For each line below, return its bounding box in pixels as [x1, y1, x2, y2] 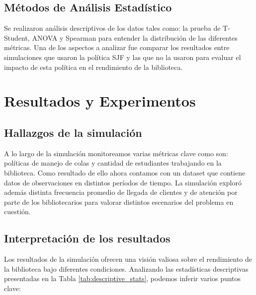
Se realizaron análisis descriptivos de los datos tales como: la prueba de [4, 23, 221, 33]
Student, [4, 32, 30, 43]
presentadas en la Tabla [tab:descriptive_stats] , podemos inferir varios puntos [4, 273, 241, 284]
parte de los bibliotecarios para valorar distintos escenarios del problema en [4, 196, 234, 207]
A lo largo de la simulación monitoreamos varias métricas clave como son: [4, 148, 228, 158]
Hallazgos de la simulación [4, 124, 142, 140]
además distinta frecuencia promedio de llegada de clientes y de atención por [4, 187, 238, 197]
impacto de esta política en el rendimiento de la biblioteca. [4, 61, 183, 72]
